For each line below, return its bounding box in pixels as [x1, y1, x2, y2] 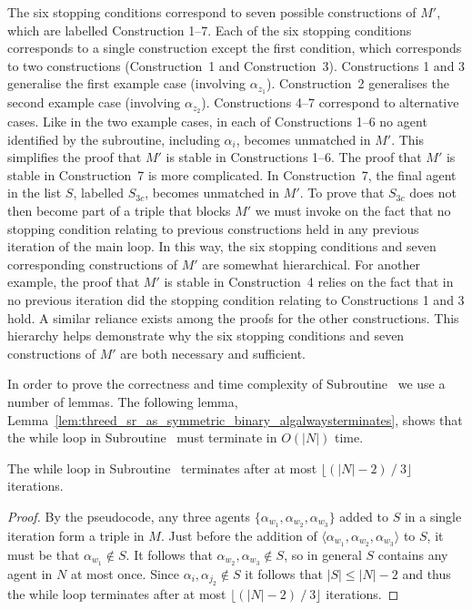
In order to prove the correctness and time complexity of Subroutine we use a [7, 374, 446, 393]
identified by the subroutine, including [7, 129, 220, 148]
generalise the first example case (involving [7, 74, 246, 93]
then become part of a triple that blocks [7, 201, 231, 220]
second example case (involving [7, 93, 181, 112]
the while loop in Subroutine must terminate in [7, 428, 277, 447]
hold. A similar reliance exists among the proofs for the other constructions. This [7, 308, 459, 327]
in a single [404, 506, 462, 525]
